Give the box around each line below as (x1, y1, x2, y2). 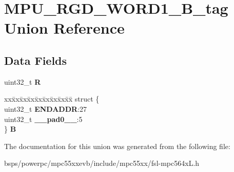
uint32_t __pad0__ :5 (4, 113, 83, 124)
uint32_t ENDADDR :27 (4, 103, 87, 114)
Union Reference (4, 17, 125, 38)
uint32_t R (4, 76, 41, 87)
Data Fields (4, 52, 67, 68)
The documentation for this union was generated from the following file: (4, 140, 230, 151)
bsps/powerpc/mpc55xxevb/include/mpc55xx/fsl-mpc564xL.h (4, 158, 200, 168)
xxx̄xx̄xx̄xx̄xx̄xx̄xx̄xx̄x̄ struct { (4, 93, 100, 104)
